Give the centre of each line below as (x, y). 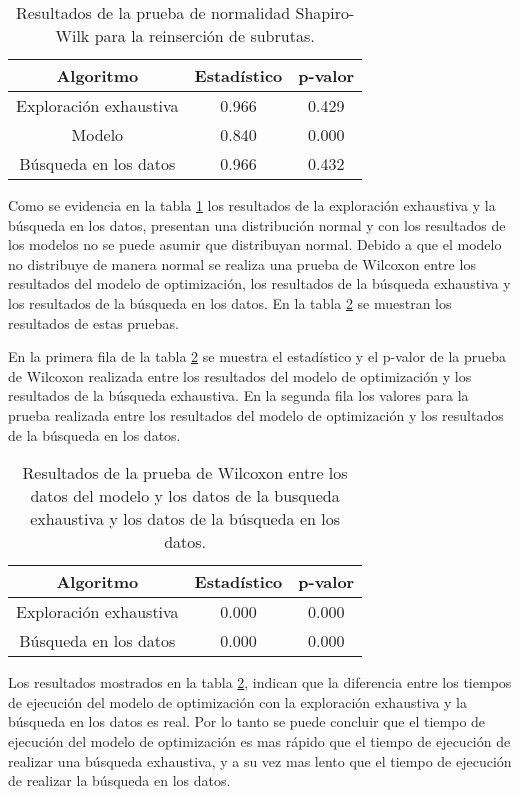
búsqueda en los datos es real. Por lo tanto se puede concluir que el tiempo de (247, 721)
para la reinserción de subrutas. (204, 35)
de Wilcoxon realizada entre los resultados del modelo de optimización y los (240, 375)
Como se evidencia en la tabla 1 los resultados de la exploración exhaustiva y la (252, 205)
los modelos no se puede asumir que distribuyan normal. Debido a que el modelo (255, 244)
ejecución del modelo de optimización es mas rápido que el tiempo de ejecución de (259, 740)
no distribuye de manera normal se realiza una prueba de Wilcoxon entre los (242, 263)
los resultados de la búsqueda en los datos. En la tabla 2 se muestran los (230, 302)
